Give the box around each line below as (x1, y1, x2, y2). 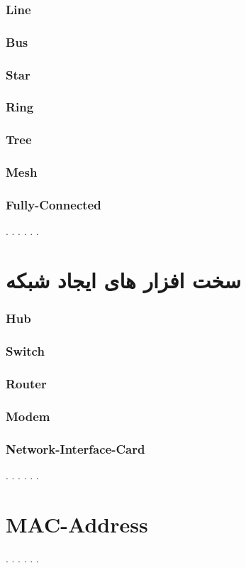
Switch (6, 342, 45, 360)
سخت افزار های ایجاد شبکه (6, 266, 242, 295)
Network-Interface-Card (6, 439, 145, 457)
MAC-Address (6, 509, 148, 538)
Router (6, 374, 47, 392)
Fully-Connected (6, 195, 101, 213)
